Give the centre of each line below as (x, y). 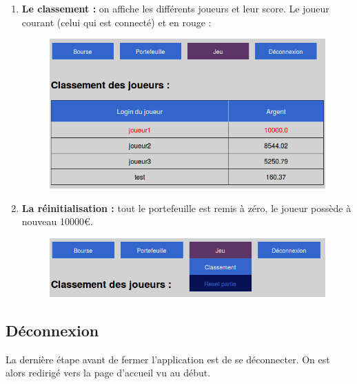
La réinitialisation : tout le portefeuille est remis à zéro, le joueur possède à (186, 208)
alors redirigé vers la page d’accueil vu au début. (108, 373)
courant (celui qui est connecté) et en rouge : (116, 22)
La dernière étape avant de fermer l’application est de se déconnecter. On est (168, 359)
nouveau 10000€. (57, 221)
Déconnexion (52, 330)
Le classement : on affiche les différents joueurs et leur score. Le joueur (175, 8)
